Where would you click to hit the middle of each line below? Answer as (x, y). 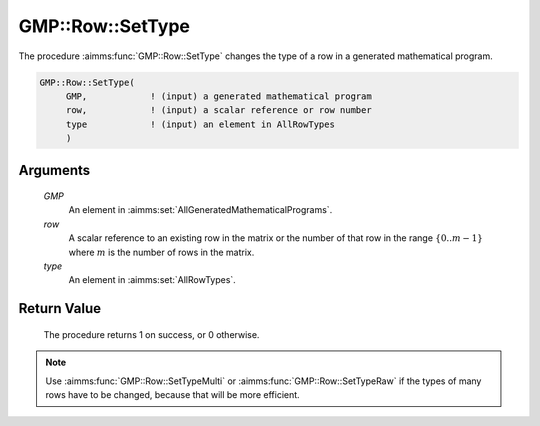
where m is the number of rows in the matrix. (161, 252)
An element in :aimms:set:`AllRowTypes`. (152, 280)
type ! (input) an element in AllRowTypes (200, 124)
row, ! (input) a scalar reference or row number (218, 110)
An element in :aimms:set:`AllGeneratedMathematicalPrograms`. (200, 210)
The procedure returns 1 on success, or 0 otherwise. (151, 334)
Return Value (60, 308)
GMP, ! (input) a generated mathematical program (218, 96)
